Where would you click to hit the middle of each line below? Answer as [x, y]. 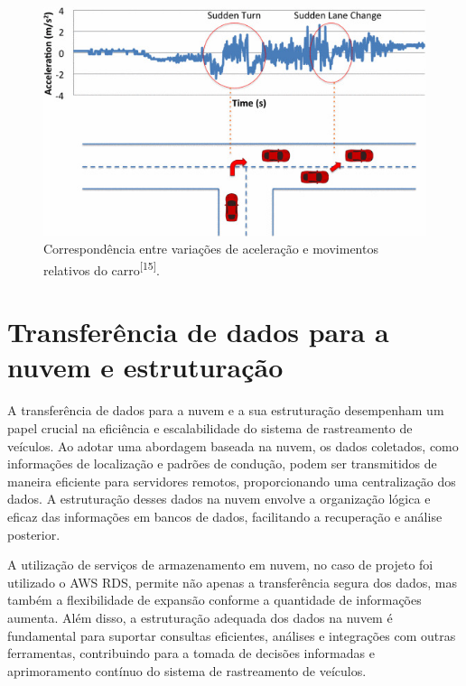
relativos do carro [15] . [102, 268]
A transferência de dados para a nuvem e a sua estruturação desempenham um [226, 410]
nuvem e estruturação [145, 367]
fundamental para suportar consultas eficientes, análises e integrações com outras [232, 635]
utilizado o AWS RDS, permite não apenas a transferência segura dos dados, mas [233, 582]
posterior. [34, 534]
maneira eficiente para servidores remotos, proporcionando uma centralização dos [232, 481]
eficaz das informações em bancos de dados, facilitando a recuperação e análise [225, 516]
